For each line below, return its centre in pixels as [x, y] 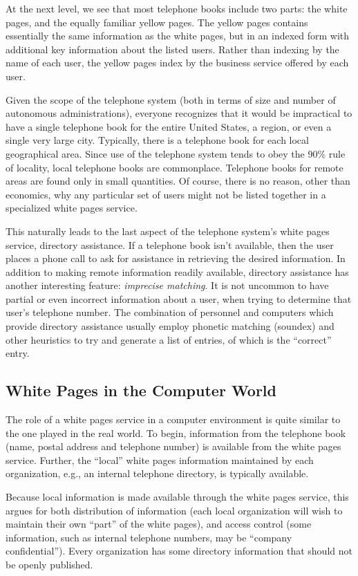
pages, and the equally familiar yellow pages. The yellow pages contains [157, 22]
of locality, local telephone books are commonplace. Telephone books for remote [175, 167]
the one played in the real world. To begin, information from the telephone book [176, 433]
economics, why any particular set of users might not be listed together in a [166, 194]
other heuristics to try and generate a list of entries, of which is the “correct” [169, 339]
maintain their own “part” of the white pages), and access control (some [159, 524]
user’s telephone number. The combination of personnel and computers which [170, 312]
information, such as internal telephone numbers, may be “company [149, 537]
